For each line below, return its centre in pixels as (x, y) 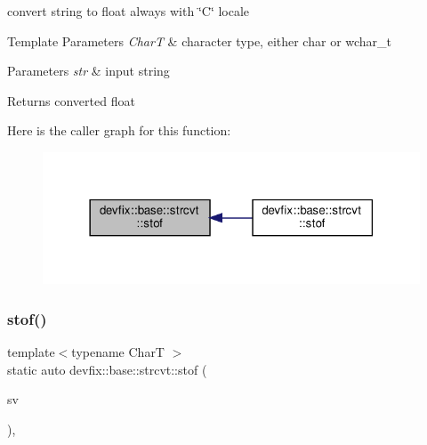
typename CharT (118, 352)
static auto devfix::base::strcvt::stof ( (107, 369)
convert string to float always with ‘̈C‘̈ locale (129, 11)
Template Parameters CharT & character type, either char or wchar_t (200, 40)
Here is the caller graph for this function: (119, 130)
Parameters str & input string (89, 71)
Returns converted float (71, 100)
